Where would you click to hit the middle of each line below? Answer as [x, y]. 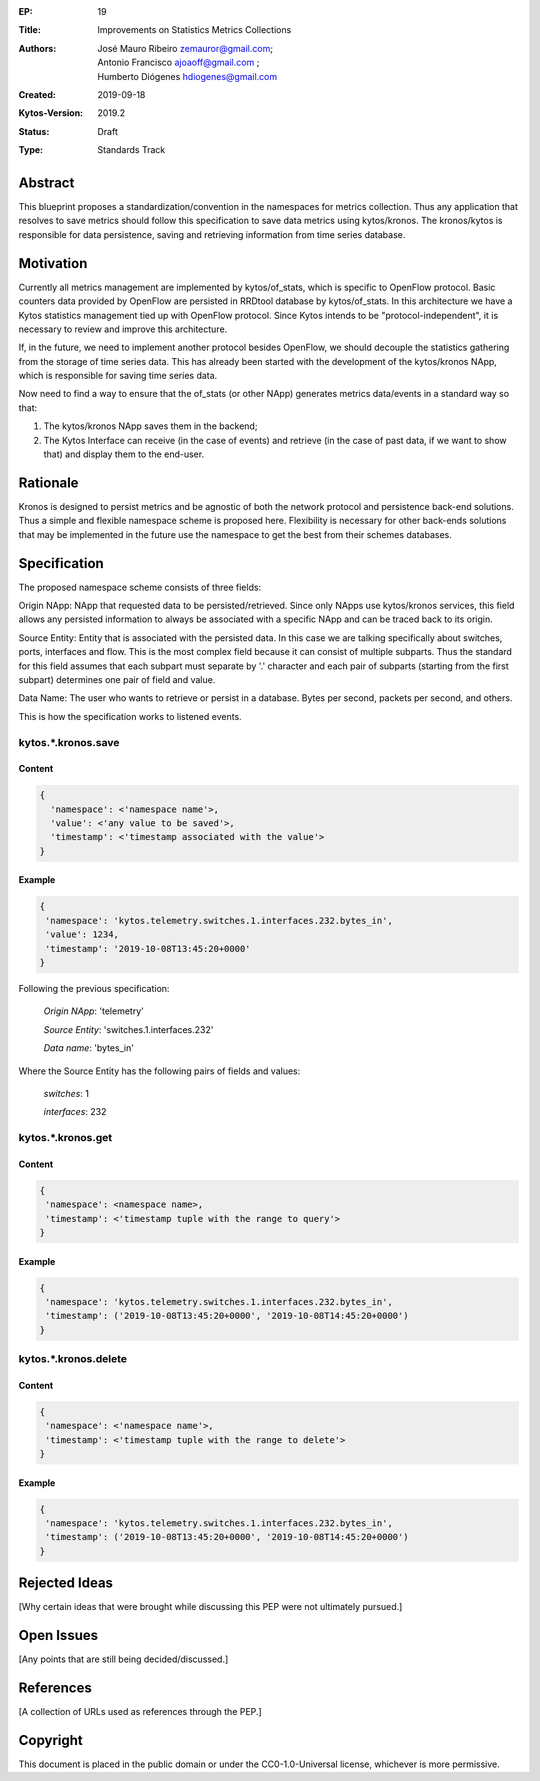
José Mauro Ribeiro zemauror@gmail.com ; [185, 48]
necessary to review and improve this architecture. [123, 329]
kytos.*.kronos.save [69, 742]
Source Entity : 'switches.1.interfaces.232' [128, 1029]
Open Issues [58, 1635]
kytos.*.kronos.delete [73, 1359]
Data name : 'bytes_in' [89, 1048]
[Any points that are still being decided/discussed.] [123, 1659]
